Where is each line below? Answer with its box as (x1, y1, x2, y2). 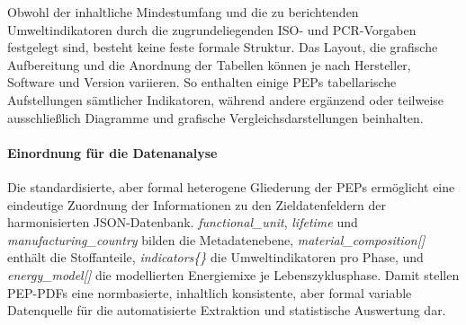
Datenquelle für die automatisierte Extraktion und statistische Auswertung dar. (7, 301, 446, 320)
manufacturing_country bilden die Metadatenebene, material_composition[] (7, 230, 426, 249)
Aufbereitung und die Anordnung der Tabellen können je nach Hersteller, (7, 55, 411, 74)
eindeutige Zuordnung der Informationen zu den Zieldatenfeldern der (7, 195, 387, 214)
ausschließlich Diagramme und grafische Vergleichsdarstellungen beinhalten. (7, 108, 424, 127)
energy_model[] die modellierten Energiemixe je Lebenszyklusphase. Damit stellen (7, 265, 460, 284)
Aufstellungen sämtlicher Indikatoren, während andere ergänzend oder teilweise (7, 90, 444, 109)
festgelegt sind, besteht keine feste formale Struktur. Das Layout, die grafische (7, 38, 438, 57)
